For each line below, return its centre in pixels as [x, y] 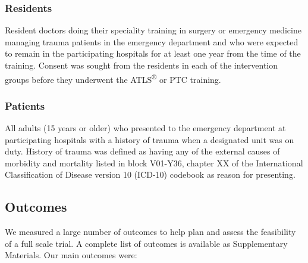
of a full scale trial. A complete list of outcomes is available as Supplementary [146, 243]
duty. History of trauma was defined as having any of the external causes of [142, 151]
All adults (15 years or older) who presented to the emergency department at [145, 128]
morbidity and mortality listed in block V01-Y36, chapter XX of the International [154, 163]
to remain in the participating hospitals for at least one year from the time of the [153, 53]
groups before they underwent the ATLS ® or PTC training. [113, 78]
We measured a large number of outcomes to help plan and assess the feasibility [150, 232]
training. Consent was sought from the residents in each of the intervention [142, 65]
